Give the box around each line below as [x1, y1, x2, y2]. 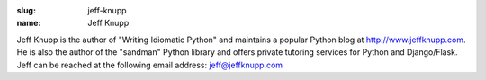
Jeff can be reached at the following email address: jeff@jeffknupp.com [16, 59, 283, 70]
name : [16, 18, 41, 29]
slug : [16, 5, 36, 15]
